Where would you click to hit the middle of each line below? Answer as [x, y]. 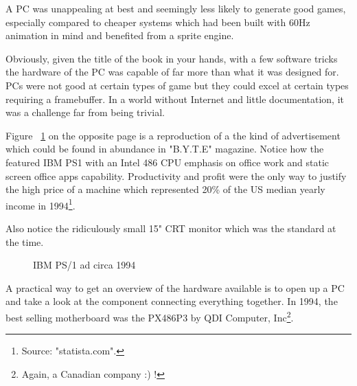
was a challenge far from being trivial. [85, 112]
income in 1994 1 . [41, 204]
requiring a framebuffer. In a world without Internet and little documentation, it [175, 99]
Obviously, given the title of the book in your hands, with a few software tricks [172, 58]
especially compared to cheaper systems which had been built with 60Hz [158, 22]
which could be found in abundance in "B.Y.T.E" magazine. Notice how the [165, 149]
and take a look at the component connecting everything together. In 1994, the [172, 301]
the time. [25, 241]
